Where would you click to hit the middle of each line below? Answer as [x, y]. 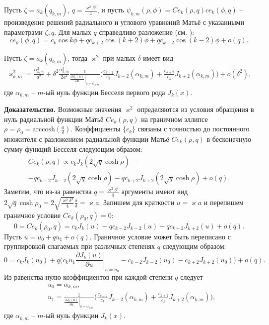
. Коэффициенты [96, 129]
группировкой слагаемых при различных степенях [80, 246]
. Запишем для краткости [136, 202]
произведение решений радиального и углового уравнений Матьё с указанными [124, 22]
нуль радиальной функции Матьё [54, 119]
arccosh [44, 130]
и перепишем [224, 202]
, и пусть [110, 9]
